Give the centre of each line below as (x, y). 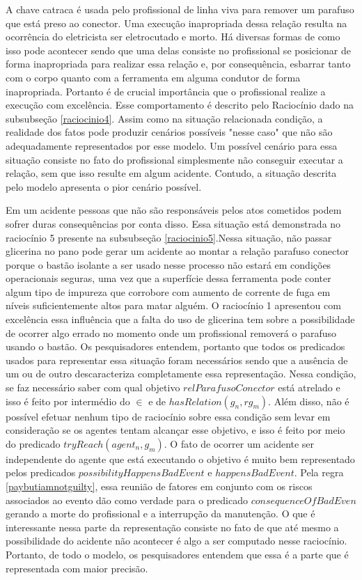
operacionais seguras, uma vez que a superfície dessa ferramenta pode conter (168, 278)
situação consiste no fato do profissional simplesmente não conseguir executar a (174, 159)
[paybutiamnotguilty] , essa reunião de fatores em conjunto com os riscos (159, 486)
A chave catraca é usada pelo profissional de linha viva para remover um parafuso (180, 9)
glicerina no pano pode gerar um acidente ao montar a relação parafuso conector (178, 251)
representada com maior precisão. (77, 568)
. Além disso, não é (309, 401)
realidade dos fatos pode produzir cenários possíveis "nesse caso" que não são (169, 132)
